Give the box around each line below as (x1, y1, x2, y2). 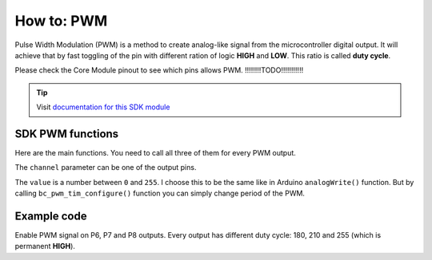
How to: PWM (14, 12, 108, 30)
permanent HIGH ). (14, 242, 76, 251)
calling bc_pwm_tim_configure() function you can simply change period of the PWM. (14, 188, 306, 199)
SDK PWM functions (14, 127, 119, 140)
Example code (14, 210, 87, 223)
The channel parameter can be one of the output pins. (14, 163, 197, 172)
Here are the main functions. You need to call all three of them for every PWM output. (14, 148, 296, 158)
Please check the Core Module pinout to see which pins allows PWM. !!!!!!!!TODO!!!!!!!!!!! (14, 65, 304, 75)
